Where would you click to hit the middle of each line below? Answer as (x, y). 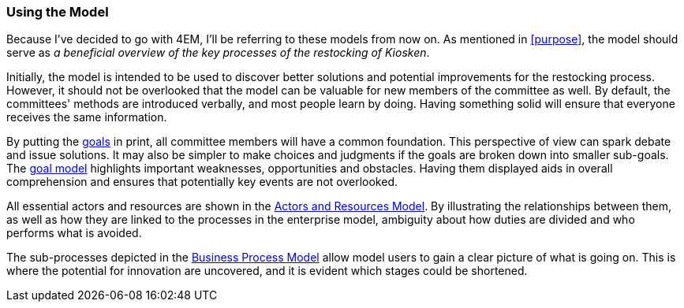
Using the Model (58, 12)
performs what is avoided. (74, 233)
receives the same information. (87, 117)
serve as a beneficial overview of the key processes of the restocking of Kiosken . (218, 53)
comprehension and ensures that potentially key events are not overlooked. (202, 182)
